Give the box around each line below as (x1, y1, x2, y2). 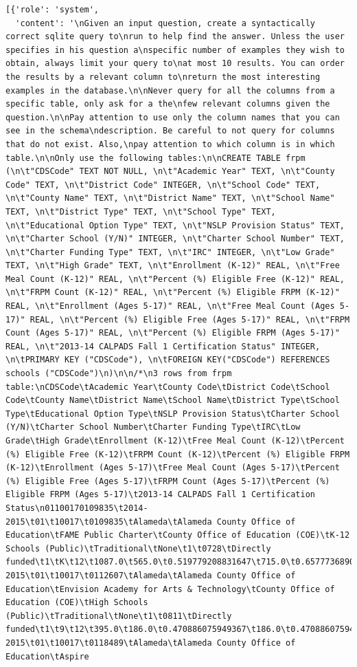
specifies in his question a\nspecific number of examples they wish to (5, 45, 345, 55)
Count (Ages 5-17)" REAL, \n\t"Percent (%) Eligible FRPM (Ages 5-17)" (5, 328, 340, 338)
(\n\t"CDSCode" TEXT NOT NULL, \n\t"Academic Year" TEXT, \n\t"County (5, 166, 335, 177)
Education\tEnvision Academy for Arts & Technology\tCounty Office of (5, 584, 335, 594)
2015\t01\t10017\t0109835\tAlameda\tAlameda (5, 516, 212, 527)
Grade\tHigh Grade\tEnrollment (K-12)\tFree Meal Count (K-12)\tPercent (5, 436, 345, 446)
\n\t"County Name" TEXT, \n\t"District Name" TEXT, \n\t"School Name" (5, 193, 335, 204)
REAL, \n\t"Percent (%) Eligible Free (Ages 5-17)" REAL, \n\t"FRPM (30, 314, 350, 325)
